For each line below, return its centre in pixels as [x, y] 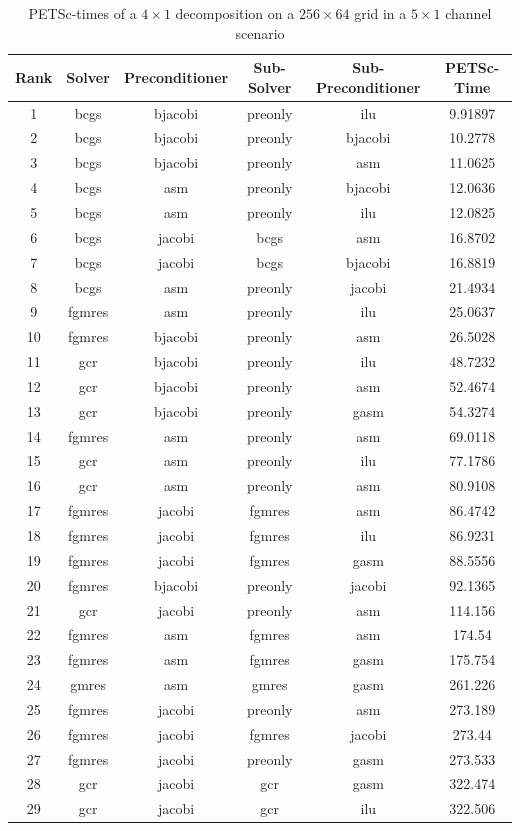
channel [468, 13]
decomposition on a [235, 13]
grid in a [380, 13]
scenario [260, 32]
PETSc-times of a [82, 13]
